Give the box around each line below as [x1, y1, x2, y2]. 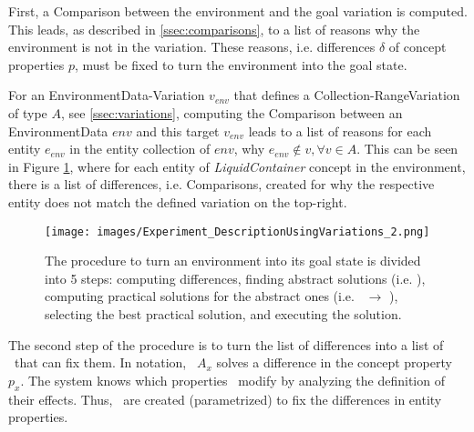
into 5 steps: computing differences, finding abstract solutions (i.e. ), [45, 268, 426, 287]
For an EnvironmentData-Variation [8, 85, 205, 105]
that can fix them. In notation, [14, 353, 187, 372]
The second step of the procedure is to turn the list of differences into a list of [8, 335, 444, 354]
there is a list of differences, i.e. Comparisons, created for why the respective [8, 175, 435, 194]
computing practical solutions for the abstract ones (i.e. [45, 286, 355, 306]
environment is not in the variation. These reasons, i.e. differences [8, 37, 376, 56]
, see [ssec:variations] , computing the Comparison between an [60, 103, 403, 122]
